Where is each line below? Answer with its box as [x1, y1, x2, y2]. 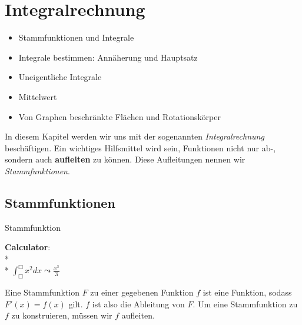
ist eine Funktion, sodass [203, 286, 292, 299]
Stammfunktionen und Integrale [18, 31, 134, 44]
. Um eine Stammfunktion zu [193, 297, 298, 310]
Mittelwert [18, 90, 57, 102]
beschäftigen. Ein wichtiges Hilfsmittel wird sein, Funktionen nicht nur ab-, [5, 141, 276, 154]
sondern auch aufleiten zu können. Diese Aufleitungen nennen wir [5, 153, 245, 165]
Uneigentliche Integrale [18, 71, 102, 83]
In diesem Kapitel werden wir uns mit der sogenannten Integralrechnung [5, 130, 264, 142]
